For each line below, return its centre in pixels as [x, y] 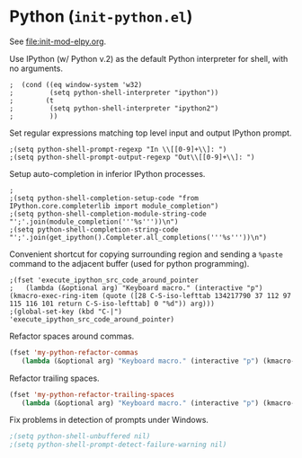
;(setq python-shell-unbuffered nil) [80, 436]
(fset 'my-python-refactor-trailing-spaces [92, 394]
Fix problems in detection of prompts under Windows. [109, 420]
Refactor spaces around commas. [72, 336]
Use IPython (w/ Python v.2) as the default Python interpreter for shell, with [149, 58]
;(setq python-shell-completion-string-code [94, 229]
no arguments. [36, 68]
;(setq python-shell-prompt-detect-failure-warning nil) [118, 445]
